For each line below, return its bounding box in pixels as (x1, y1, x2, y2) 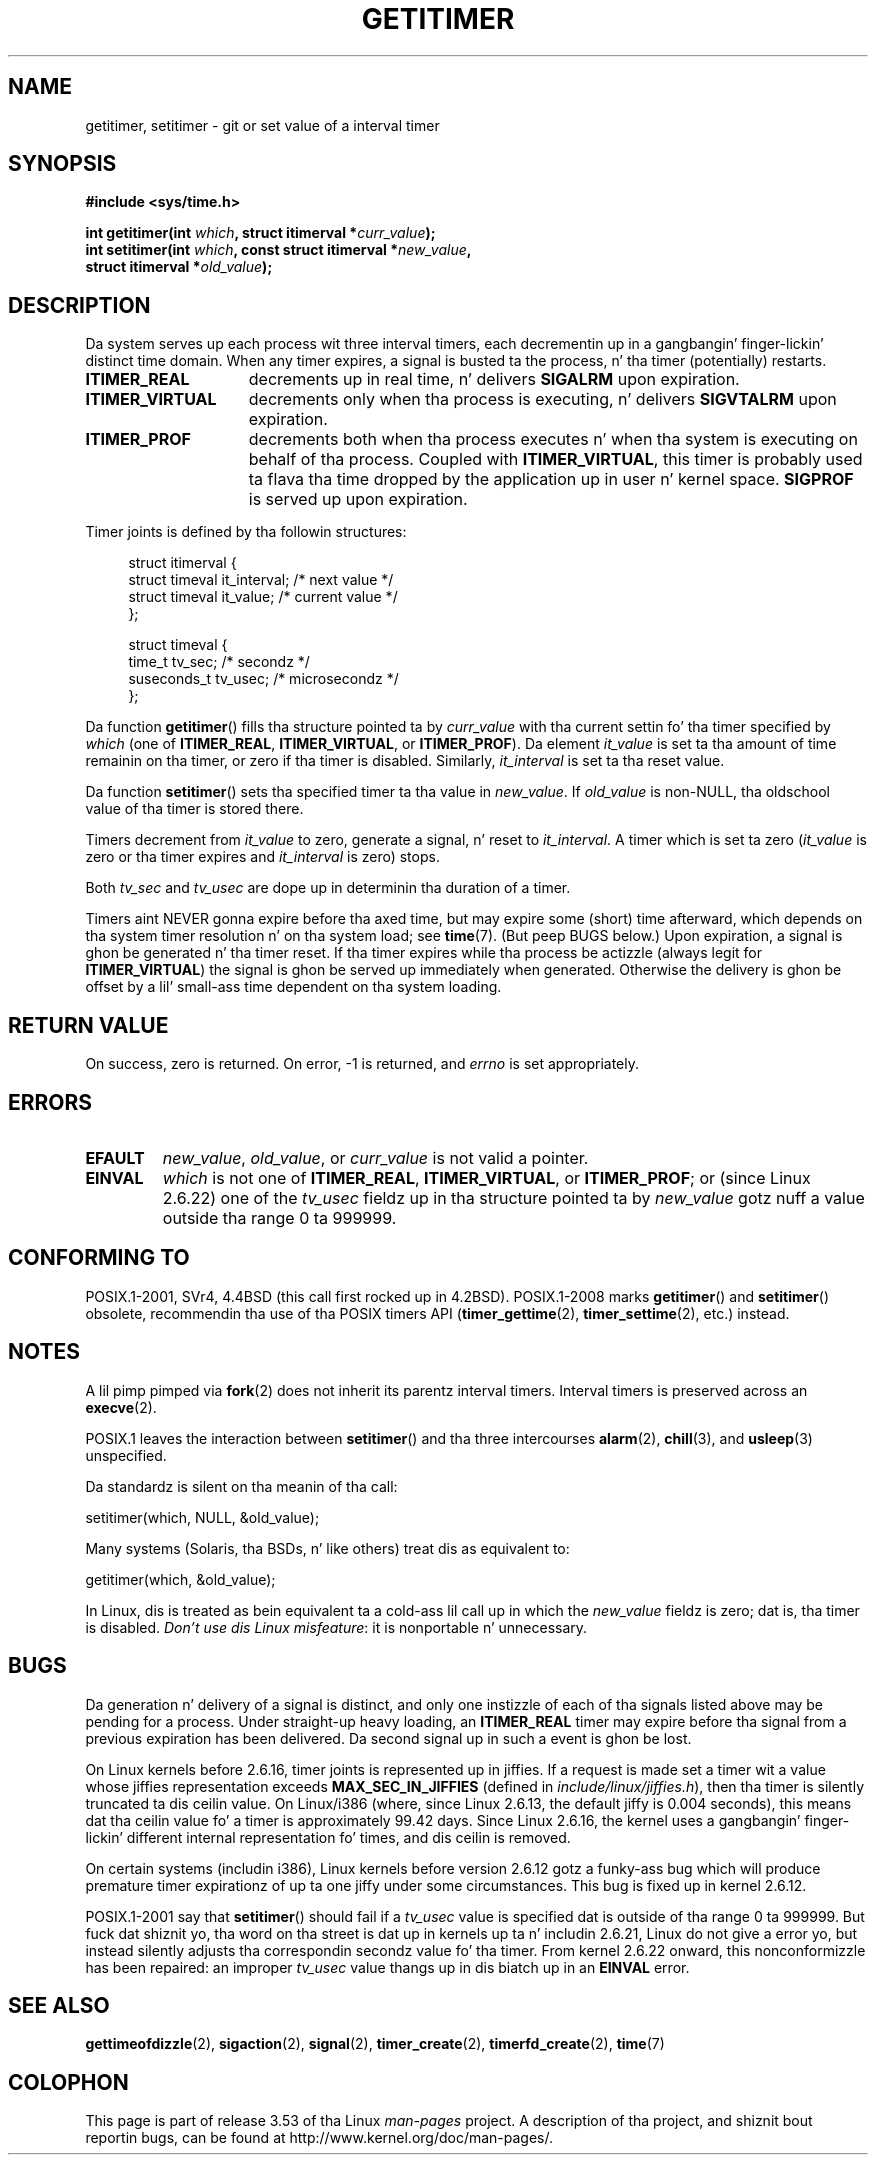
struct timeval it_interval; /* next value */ (128, 571, 394, 589)
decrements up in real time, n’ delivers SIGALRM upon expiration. (248, 369, 740, 390)
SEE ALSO (8, 1992, 110, 2018)
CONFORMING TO (8, 1245, 190, 1271)
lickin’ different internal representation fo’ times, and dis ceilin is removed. (85, 1828, 571, 1846)
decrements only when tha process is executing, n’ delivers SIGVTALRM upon (248, 389, 837, 410)
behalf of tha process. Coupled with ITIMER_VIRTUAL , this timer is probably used (248, 449, 863, 470)
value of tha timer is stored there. (85, 800, 304, 818)
